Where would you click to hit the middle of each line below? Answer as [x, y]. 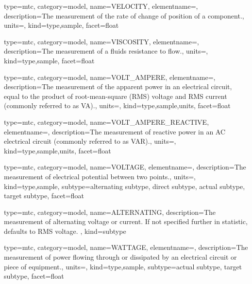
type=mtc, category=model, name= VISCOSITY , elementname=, [101, 41]
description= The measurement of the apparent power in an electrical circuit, [118, 86]
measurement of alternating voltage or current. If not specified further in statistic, [126, 221]
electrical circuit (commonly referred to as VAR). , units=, [90, 141]
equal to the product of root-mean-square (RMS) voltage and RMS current [116, 96]
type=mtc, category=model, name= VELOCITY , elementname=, [101, 6]
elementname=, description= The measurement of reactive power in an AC [115, 131]
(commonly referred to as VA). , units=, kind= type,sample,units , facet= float [117, 105]
